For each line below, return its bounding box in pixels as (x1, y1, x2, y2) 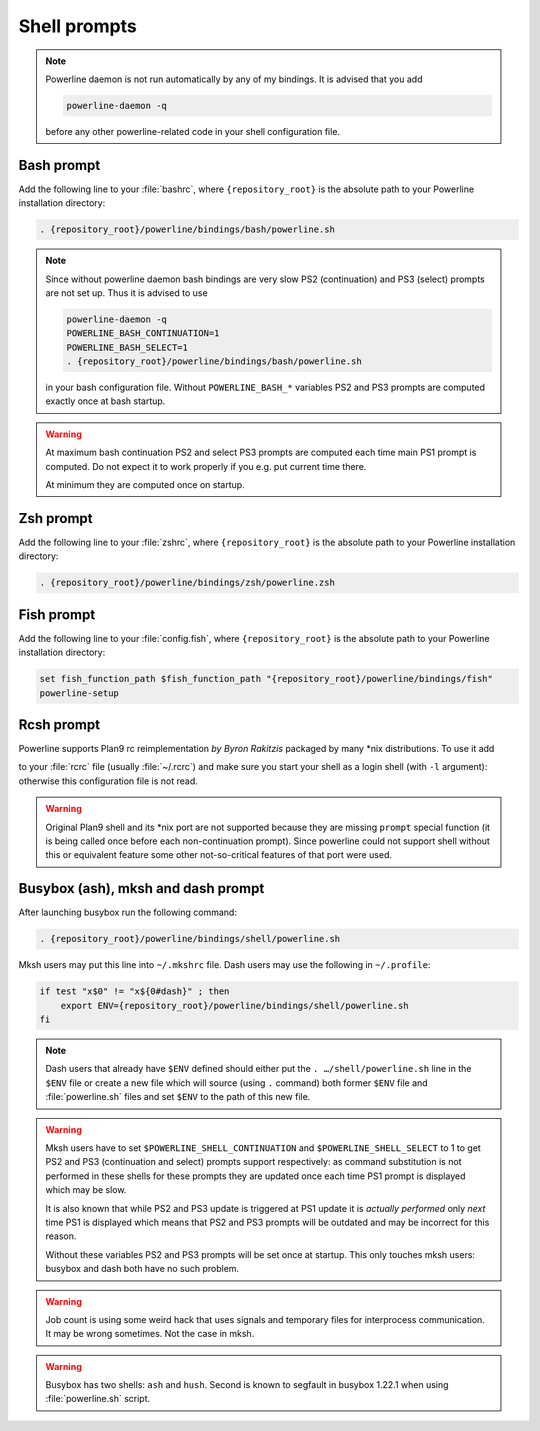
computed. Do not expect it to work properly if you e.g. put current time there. (45, 460, 367, 472)
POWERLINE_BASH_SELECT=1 (66, 341, 189, 353)
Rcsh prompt (18, 716, 100, 733)
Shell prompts (18, 15, 137, 37)
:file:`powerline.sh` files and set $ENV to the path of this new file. (45, 1091, 311, 1103)
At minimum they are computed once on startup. (45, 479, 245, 491)
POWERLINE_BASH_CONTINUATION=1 (66, 328, 220, 339)
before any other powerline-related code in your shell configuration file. (45, 125, 340, 137)
